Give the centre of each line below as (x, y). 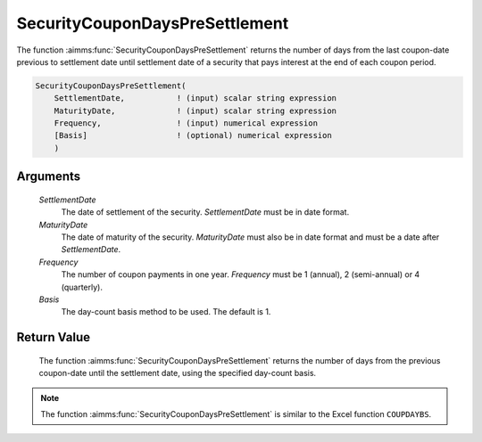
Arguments (49, 177)
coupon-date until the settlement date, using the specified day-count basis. (178, 373)
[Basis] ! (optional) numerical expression (193, 135)
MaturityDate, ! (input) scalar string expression (195, 110)
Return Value (54, 337)
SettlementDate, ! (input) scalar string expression (195, 98)
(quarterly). (82, 287)
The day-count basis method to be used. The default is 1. (166, 312)
